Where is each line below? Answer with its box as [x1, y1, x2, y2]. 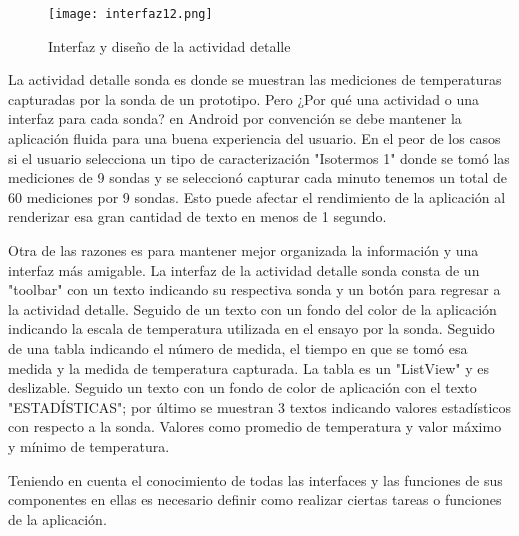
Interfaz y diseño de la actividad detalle [48, 35, 291, 56]
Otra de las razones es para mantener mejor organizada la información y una [8, 240, 479, 260]
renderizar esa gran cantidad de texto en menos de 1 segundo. [8, 206, 387, 227]
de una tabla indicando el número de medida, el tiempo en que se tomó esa [8, 337, 468, 358]
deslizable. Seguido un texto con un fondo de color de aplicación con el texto [8, 377, 477, 398]
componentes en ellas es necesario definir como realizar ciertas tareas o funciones [8, 489, 502, 510]
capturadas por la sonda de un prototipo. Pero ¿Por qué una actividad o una [8, 88, 479, 109]
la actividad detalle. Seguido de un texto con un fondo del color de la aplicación [8, 298, 497, 319]
